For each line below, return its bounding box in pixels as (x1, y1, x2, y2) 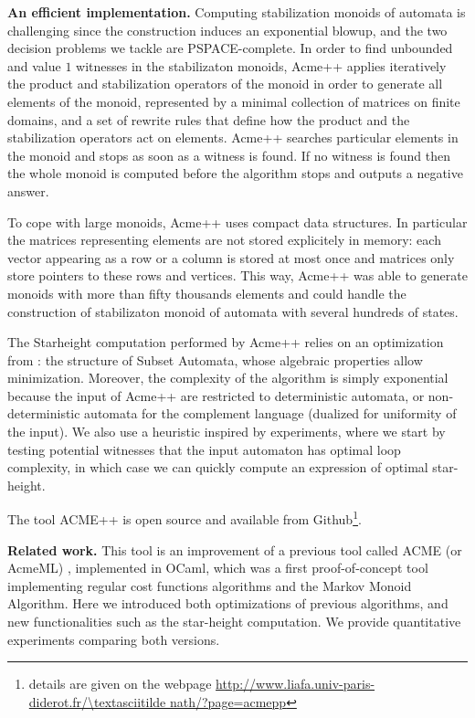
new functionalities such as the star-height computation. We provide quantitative (7, 612, 461, 631)
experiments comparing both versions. (7, 629, 220, 649)
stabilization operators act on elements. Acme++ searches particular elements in (7, 128, 459, 147)
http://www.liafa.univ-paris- (216, 674, 375, 693)
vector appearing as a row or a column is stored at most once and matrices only (7, 248, 455, 267)
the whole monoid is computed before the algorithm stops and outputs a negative (7, 164, 463, 183)
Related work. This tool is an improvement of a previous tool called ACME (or (7, 540, 462, 559)
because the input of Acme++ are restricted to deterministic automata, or (7, 385, 425, 405)
